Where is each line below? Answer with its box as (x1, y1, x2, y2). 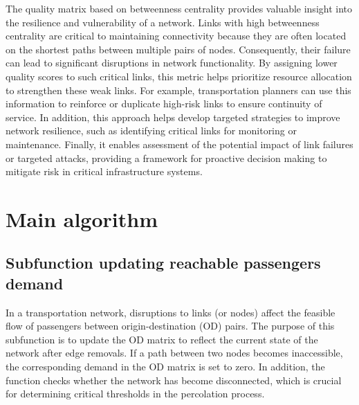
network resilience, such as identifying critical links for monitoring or (6, 123, 297, 138)
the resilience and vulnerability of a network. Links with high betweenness (6, 15, 320, 29)
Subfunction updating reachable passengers (6, 252, 321, 273)
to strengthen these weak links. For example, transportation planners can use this (6, 82, 351, 97)
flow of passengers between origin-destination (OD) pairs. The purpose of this (6, 318, 335, 333)
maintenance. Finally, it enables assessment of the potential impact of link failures (6, 136, 353, 151)
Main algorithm (6, 204, 158, 233)
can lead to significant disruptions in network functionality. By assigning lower (6, 55, 338, 70)
